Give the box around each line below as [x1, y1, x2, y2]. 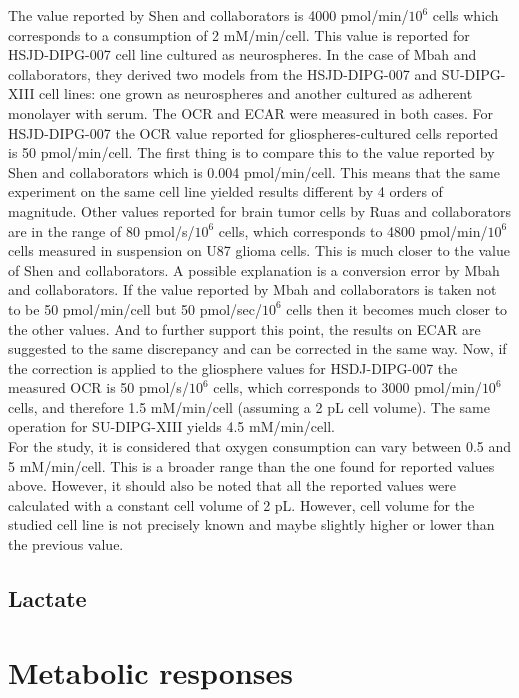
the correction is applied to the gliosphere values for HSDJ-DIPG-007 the [8, 357, 458, 378]
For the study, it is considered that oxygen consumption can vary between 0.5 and [8, 436, 512, 457]
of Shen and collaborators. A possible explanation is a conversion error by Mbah [8, 259, 500, 280]
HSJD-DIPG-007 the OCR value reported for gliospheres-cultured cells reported [8, 122, 499, 143]
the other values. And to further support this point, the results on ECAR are [8, 318, 481, 339]
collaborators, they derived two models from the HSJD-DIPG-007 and [8, 63, 437, 84]
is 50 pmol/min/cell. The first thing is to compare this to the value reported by [8, 142, 495, 163]
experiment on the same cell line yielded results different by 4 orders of [8, 181, 443, 202]
